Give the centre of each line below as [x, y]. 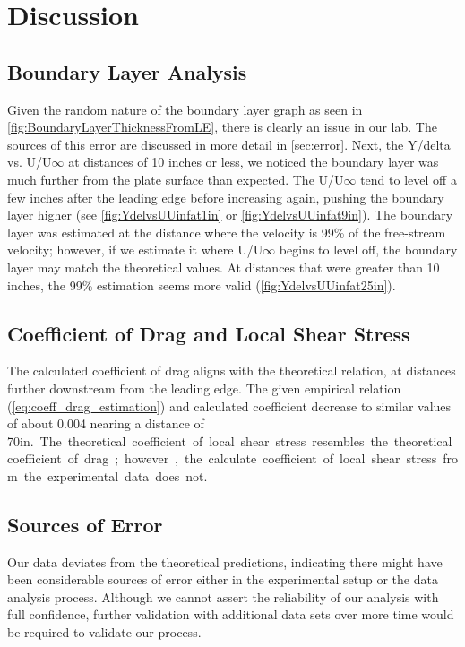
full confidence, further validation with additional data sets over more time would [231, 614]
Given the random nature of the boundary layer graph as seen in [185, 109]
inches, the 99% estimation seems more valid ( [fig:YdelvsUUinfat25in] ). [202, 285]
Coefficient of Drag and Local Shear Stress [209, 333]
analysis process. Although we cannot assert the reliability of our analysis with [223, 596]
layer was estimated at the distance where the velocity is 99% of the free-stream [227, 232]
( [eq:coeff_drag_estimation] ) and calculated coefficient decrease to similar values [229, 405]
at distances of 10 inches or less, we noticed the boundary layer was [254, 162]
